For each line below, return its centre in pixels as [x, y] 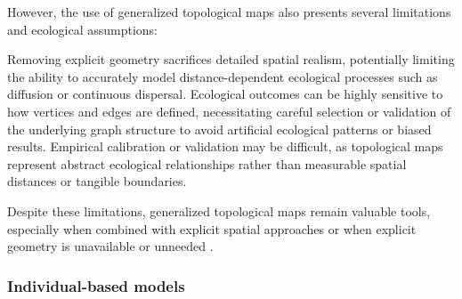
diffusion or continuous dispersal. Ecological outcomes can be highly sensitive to [225, 94]
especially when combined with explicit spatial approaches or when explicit [212, 228]
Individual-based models [96, 285]
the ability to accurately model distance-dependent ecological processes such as [223, 76]
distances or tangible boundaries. [97, 181]
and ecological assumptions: [83, 29]
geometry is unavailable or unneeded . [110, 246]
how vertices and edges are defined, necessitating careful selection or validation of [229, 111]
